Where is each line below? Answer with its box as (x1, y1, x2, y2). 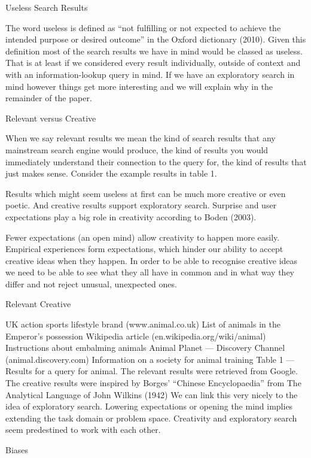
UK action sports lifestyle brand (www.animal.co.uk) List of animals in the (5, 318, 280, 330)
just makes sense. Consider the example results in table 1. (5, 167, 217, 180)
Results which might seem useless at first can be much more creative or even (5, 187, 286, 199)
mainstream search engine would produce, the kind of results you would (5, 143, 269, 156)
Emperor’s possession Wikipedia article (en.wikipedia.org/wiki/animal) (5, 329, 266, 342)
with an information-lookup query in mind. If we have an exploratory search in (5, 68, 295, 80)
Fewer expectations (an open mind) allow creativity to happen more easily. (5, 230, 280, 243)
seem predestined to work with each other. (5, 423, 161, 436)
